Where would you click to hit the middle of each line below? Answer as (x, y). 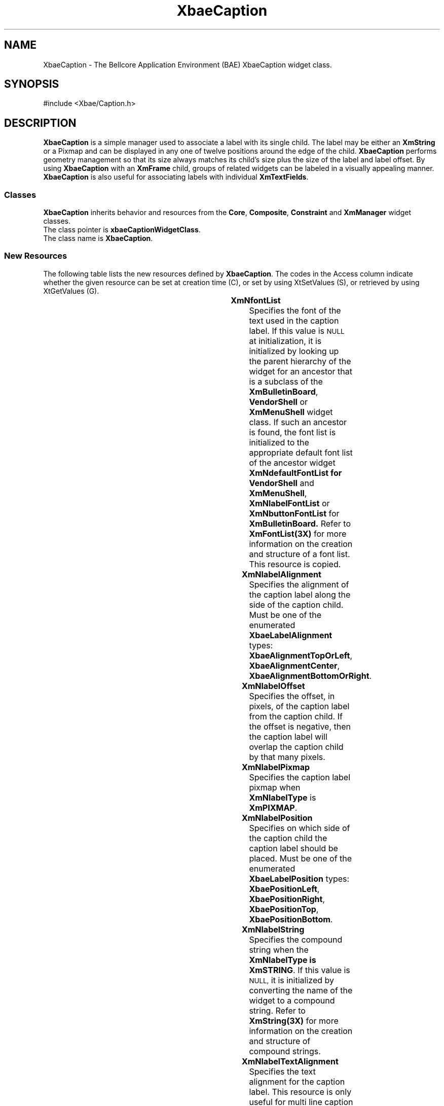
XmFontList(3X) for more (298, 533)
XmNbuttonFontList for (294, 513)
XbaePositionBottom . (291, 919)
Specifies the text (282, 1071)
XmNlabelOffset (273, 686)
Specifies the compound (296, 939)
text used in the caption (294, 320)
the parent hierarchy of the (300, 361)
